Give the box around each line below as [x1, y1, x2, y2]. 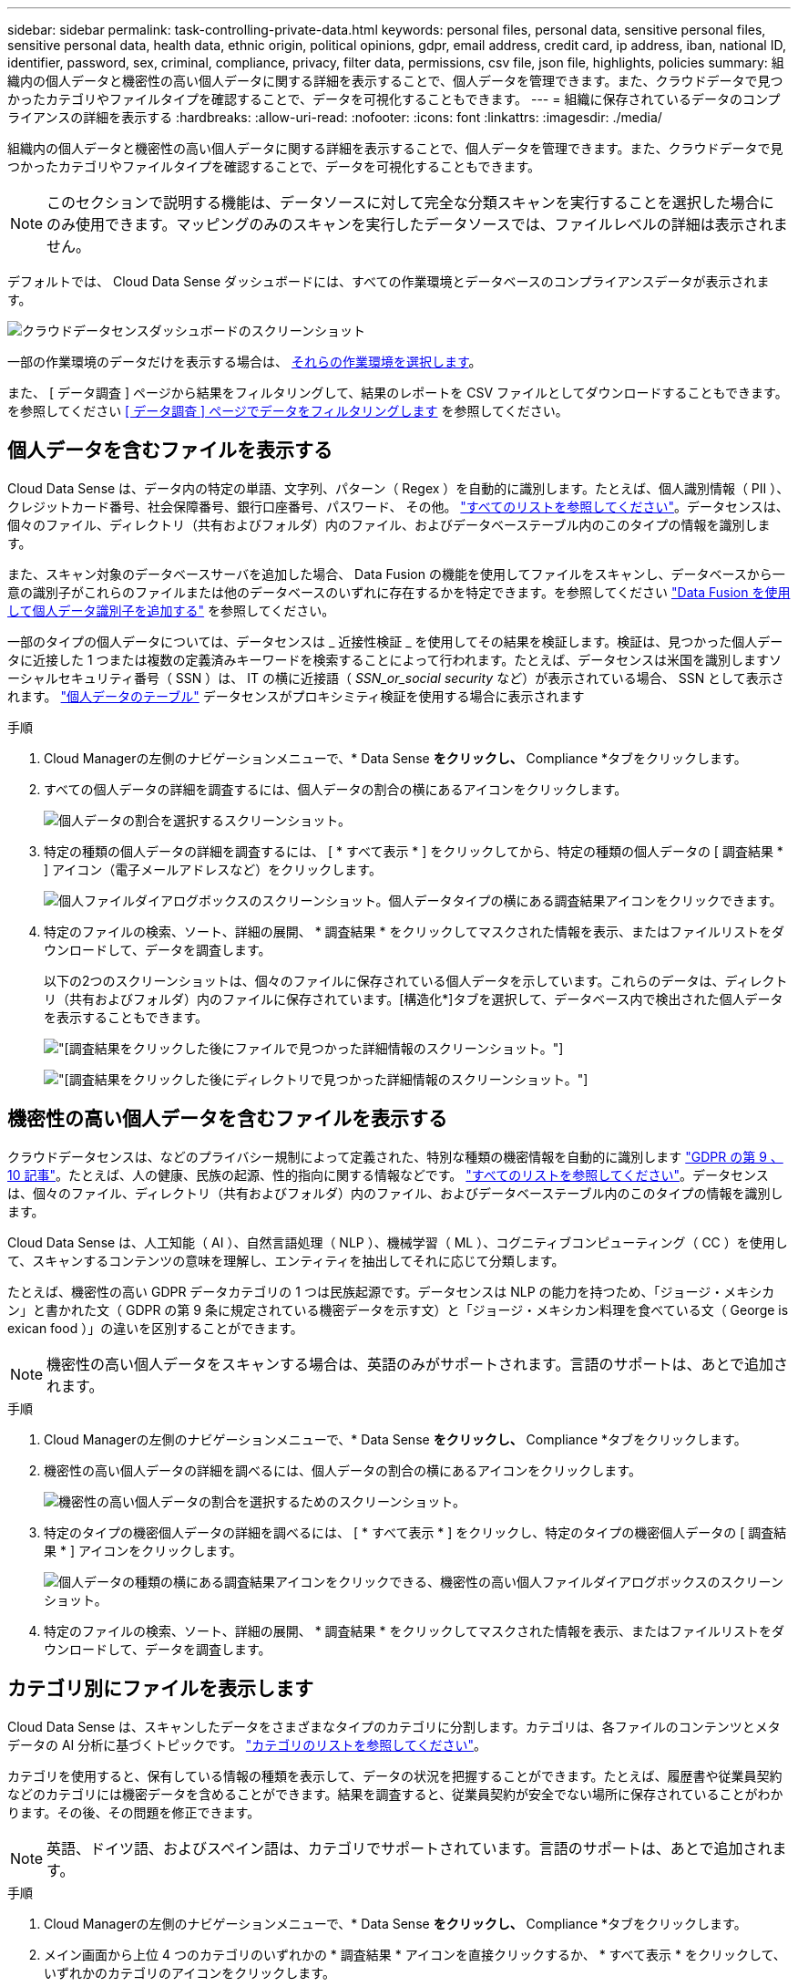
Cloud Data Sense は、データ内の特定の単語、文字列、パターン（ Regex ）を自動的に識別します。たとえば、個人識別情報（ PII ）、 [7, 480, 790, 496]
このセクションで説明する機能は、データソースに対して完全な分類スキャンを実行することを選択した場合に [46, 193, 774, 212]
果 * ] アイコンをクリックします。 [44, 1542, 242, 1558]
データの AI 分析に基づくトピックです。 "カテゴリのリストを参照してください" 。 [7, 1736, 487, 1753]
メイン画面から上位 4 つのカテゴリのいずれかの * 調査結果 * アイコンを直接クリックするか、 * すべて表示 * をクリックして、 [44, 1946, 786, 1962]
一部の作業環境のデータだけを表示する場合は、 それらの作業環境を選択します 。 [7, 354, 482, 369]
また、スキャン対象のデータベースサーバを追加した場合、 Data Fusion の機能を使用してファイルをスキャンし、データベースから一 [7, 565, 785, 582]
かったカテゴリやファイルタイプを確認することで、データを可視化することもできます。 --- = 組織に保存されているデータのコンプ [7, 91, 781, 107]
